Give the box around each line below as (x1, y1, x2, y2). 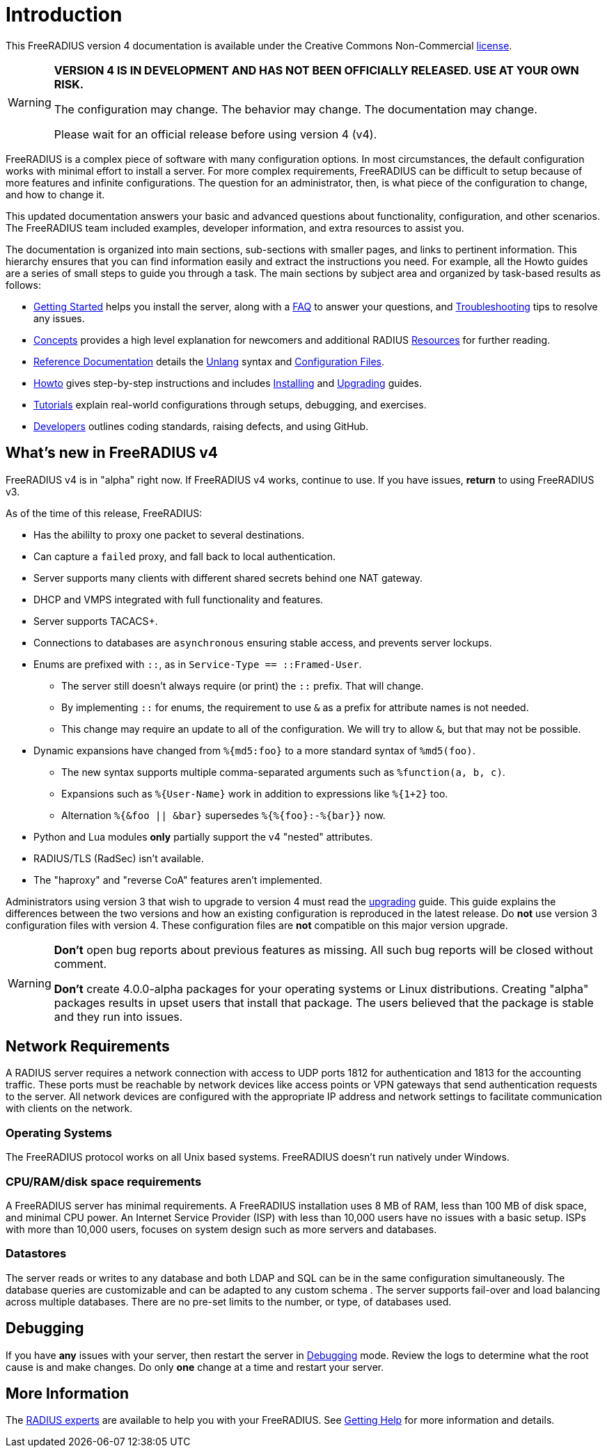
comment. (54, 956, 107, 971)
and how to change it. (6, 188, 105, 200)
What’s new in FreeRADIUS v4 (6, 444, 219, 462)
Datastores (6, 1246, 67, 1261)
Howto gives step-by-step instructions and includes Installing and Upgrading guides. (33, 376, 423, 389)
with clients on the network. (6, 1102, 133, 1115)
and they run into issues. (54, 1009, 183, 1024)
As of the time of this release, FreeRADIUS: (6, 507, 203, 519)
